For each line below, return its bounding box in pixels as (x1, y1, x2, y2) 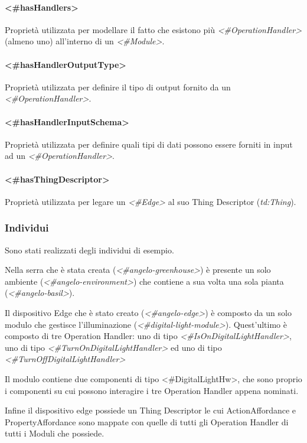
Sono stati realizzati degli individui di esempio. (5, 243, 174, 256)
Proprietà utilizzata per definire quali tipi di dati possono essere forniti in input (5, 138, 293, 150)
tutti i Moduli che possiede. (5, 427, 104, 439)
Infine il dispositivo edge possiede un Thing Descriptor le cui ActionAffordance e (5, 404, 296, 416)
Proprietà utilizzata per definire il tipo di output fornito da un (5, 80, 231, 93)
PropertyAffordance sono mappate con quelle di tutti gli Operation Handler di (5, 415, 289, 428)
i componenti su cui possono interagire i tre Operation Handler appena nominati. (5, 384, 299, 396)
